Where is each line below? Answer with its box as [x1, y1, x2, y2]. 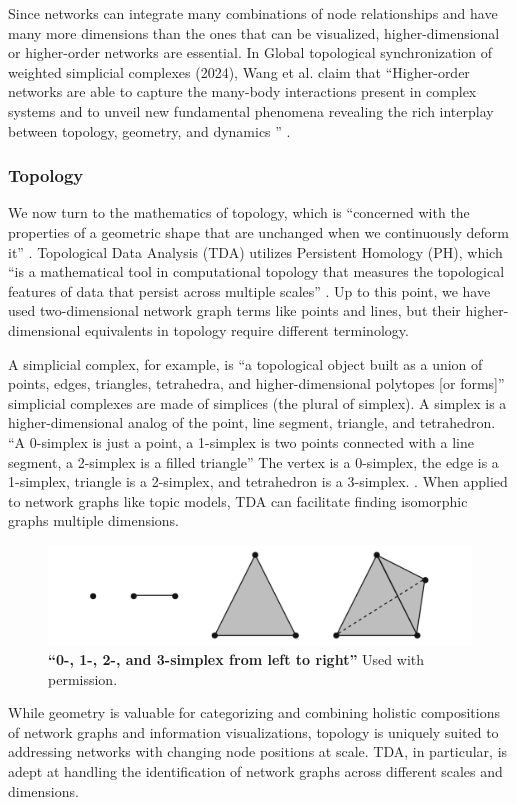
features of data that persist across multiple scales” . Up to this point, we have [8, 280, 491, 301]
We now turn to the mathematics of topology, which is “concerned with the [8, 202, 470, 223]
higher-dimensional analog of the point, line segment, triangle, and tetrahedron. [8, 412, 496, 433]
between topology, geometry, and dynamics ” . [8, 120, 291, 141]
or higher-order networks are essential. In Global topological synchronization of [8, 42, 493, 63]
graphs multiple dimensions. [8, 510, 180, 531]
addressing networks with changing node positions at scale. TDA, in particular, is [8, 741, 508, 762]
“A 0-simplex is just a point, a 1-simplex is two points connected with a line [8, 431, 474, 452]
